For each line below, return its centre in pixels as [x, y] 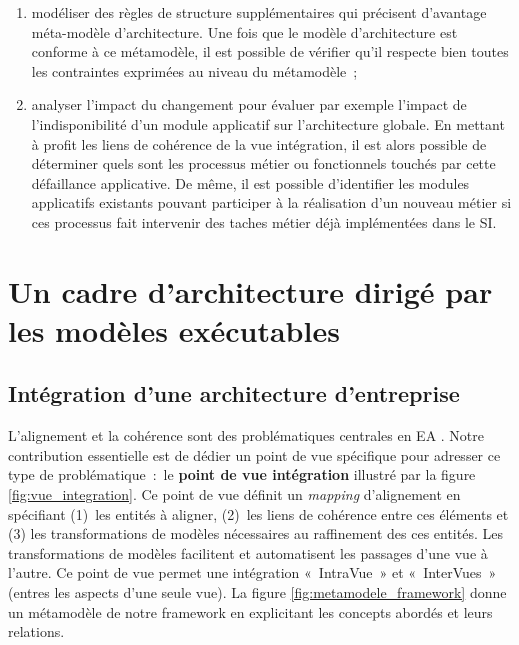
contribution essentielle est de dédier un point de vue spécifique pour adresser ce [254, 454]
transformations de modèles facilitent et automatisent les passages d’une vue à [248, 552]
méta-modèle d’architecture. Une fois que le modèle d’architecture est [244, 31]
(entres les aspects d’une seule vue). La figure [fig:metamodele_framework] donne [257, 592]
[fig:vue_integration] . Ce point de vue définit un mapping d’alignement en [234, 494]
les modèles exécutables [174, 329]
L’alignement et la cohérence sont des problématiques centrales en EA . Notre [246, 435]
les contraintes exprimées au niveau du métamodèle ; [194, 70]
